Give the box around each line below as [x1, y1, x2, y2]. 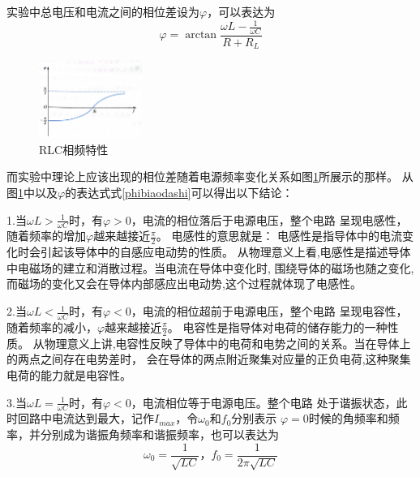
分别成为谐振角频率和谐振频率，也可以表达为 [40, 425, 279, 442]
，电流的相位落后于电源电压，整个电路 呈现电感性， [131, 211, 408, 228]
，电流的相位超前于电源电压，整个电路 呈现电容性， [131, 303, 408, 320]
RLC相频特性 [39, 140, 109, 157]
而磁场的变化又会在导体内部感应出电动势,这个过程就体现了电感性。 [6, 275, 362, 292]
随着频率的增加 [6, 227, 86, 244]
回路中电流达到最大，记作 [17, 410, 154, 427]
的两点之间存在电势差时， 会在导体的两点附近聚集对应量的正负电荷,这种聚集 [6, 350, 411, 367]
